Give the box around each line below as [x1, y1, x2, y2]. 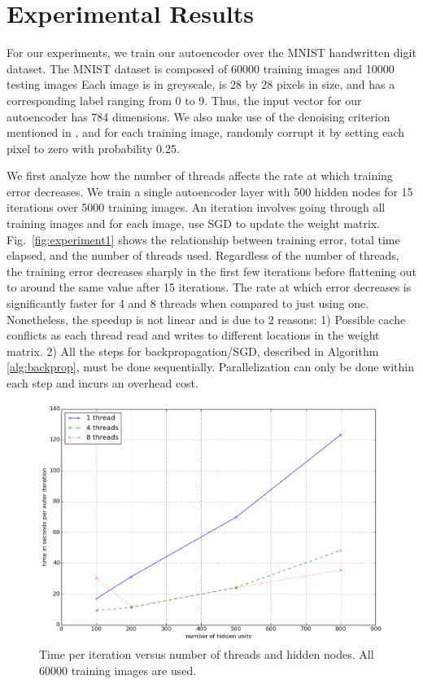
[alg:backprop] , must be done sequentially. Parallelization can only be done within [7, 358, 414, 375]
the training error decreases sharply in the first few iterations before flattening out [7, 262, 416, 279]
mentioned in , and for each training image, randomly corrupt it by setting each [7, 124, 405, 141]
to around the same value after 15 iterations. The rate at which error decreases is [7, 278, 412, 296]
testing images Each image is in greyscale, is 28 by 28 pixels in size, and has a [7, 76, 395, 93]
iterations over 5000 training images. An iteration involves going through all [7, 199, 386, 216]
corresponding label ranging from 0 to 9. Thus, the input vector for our [7, 91, 362, 108]
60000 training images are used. [39, 661, 197, 678]
